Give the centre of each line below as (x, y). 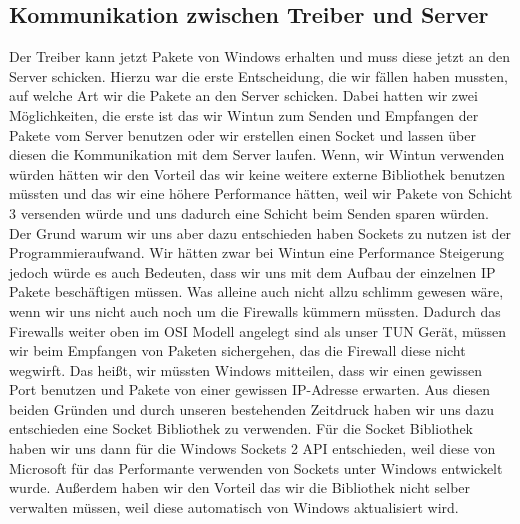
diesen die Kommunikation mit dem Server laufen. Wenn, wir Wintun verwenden (257, 154)
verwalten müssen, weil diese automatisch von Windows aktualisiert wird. (234, 506)
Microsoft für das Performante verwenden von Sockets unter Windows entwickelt (256, 467)
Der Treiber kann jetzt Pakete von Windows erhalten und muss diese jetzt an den (259, 56)
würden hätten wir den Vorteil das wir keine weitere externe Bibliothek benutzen (257, 173)
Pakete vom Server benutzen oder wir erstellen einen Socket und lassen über (242, 134)
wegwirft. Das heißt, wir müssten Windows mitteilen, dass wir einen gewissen (245, 369)
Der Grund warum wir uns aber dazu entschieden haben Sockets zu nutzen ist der (260, 232)
